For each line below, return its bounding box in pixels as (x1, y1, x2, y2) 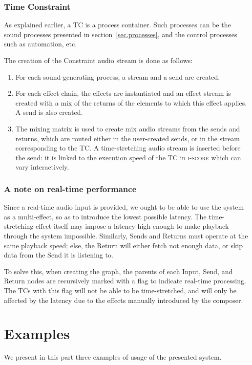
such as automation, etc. (4, 39, 77, 49)
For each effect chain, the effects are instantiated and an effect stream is (15, 88, 231, 98)
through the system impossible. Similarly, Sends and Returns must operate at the (4, 230, 248, 240)
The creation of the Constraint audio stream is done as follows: (4, 55, 193, 65)
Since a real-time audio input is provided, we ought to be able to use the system (4, 202, 244, 212)
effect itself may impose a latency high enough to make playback (36, 221, 229, 231)
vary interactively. (15, 162, 69, 172)
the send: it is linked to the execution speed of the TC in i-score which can (15, 152, 241, 162)
